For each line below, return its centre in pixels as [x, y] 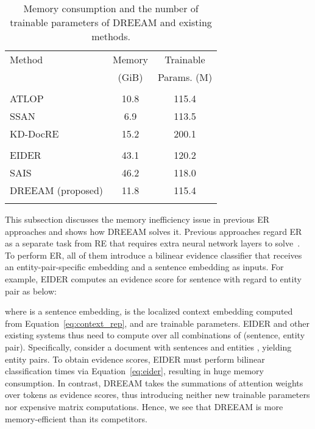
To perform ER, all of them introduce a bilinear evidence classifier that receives [154, 255]
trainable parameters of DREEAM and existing [111, 22]
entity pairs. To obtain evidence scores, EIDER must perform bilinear [135, 359]
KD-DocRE [34, 134]
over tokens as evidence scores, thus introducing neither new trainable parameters [157, 395]
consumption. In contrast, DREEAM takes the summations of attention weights [154, 382]
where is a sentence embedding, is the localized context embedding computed [149, 311]
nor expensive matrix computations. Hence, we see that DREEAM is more [144, 406]
